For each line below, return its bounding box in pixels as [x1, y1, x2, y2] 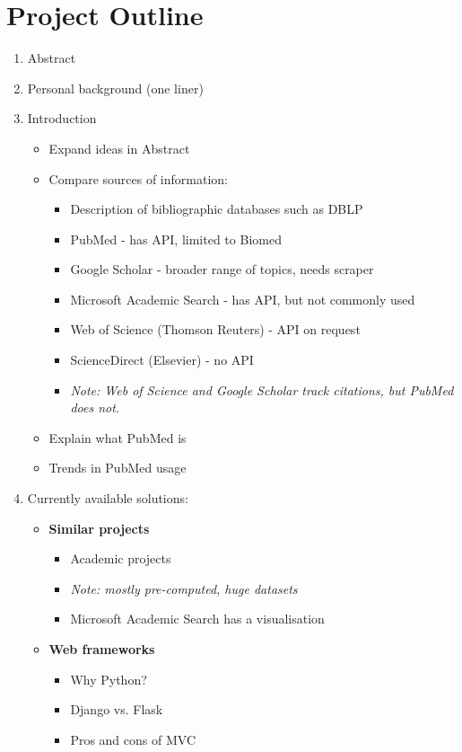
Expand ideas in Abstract [48, 138, 190, 157]
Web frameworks [48, 640, 155, 658]
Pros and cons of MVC [70, 730, 196, 748]
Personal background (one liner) [27, 78, 204, 97]
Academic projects [70, 549, 171, 568]
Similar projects [48, 518, 150, 537]
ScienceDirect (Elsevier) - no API [70, 350, 254, 369]
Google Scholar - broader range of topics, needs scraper [70, 260, 374, 279]
